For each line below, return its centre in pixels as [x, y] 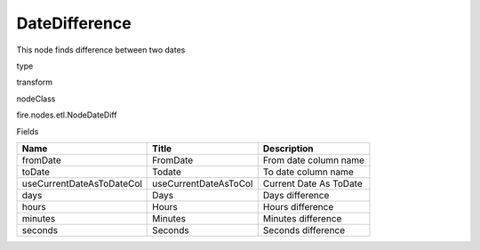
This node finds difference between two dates [101, 50]
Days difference [296, 195]
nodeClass [36, 99]
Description [288, 149]
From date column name [313, 160]
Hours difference [298, 206]
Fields [28, 131]
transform [35, 82]
